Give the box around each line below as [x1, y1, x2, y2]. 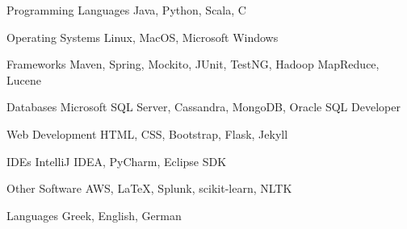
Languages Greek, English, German [6, 206, 182, 223]
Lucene [6, 71, 41, 88]
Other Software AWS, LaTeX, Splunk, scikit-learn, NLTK [6, 180, 292, 197]
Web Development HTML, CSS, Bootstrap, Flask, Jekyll [6, 125, 288, 142]
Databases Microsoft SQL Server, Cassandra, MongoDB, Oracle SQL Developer [6, 98, 401, 115]
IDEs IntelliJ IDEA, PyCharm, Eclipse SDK [6, 152, 227, 169]
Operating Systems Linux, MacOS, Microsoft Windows [6, 28, 279, 45]
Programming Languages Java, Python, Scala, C [6, 2, 246, 18]
